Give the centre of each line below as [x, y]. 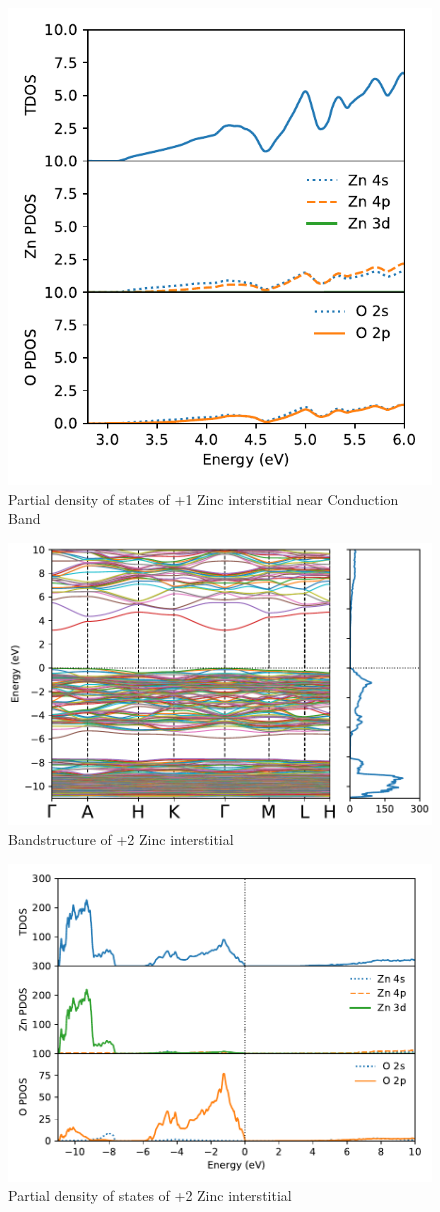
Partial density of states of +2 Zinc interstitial [150, 1195]
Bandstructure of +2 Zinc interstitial [121, 839]
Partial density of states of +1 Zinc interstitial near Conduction [203, 498]
